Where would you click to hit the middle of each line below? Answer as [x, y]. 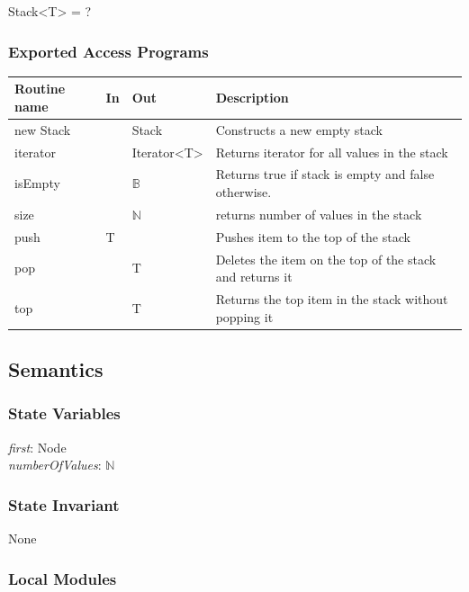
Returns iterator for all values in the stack [332, 152]
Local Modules [63, 578]
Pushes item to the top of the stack [313, 236]
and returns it [254, 277]
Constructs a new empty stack [299, 129]
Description [252, 98]
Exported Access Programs [108, 51]
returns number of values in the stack [319, 214]
